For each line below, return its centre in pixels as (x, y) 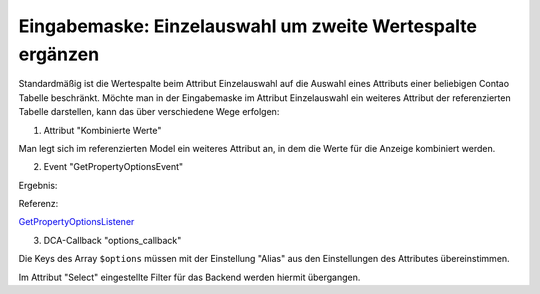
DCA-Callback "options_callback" (112, 240)
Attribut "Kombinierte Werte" (102, 130)
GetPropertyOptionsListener (76, 222)
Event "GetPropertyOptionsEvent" (113, 167)
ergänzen (59, 54)
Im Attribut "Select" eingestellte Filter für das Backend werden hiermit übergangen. (189, 277)
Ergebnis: (38, 185)
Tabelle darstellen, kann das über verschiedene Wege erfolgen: (149, 112)
